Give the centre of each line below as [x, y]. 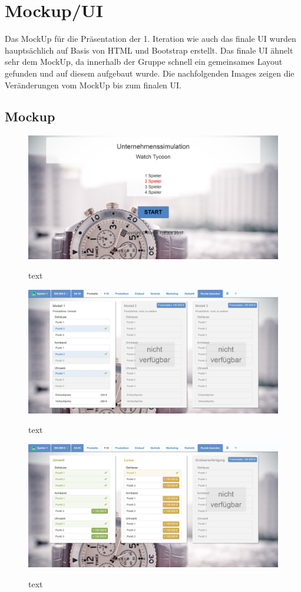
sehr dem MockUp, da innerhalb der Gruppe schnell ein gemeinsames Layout [144, 62]
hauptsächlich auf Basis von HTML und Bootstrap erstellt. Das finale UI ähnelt [149, 50]
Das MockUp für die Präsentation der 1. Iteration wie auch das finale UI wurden [150, 39]
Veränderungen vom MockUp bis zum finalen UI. [93, 85]
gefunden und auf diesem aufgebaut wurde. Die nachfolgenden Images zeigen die [150, 73]
